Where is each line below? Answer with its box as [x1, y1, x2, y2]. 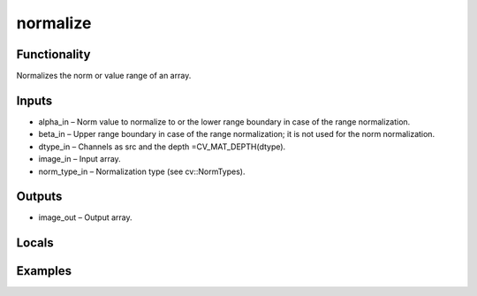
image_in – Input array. [38, 154, 121, 164]
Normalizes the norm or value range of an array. [16, 71, 192, 81]
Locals [16, 235, 54, 251]
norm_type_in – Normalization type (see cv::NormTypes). [38, 166, 246, 177]
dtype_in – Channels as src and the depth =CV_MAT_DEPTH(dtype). [38, 141, 286, 152]
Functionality [16, 47, 91, 62]
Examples [16, 263, 72, 278]
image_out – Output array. [38, 212, 132, 223]
